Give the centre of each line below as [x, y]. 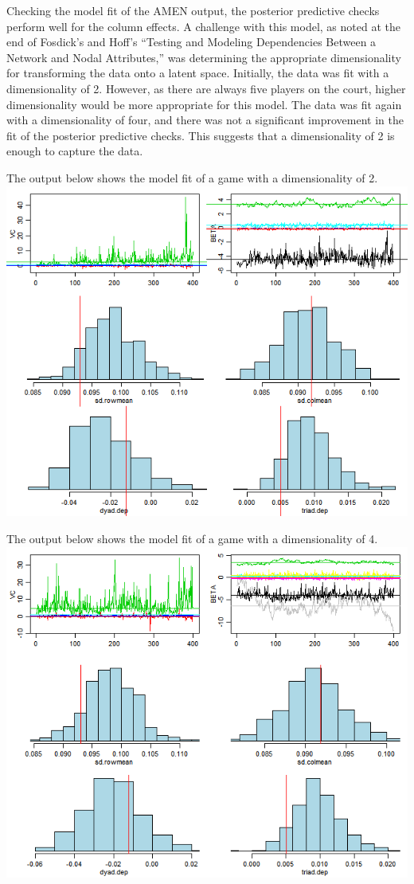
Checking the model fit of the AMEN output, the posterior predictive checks [193, 10]
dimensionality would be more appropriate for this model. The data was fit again [204, 104]
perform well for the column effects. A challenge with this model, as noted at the [203, 26]
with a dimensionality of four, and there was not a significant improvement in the [205, 120]
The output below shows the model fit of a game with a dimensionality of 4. [192, 538]
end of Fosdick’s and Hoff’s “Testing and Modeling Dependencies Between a [191, 42]
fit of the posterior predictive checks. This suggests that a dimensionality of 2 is [201, 135]
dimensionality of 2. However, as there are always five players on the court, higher [206, 88]
